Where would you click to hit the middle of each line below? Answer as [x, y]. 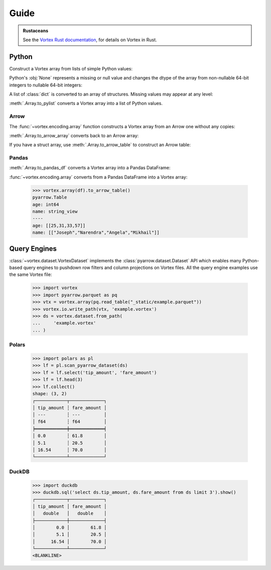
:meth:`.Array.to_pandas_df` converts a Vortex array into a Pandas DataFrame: [90, 168]
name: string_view [55, 212]
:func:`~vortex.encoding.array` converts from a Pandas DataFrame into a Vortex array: [98, 177]
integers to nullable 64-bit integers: [46, 85]
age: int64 [46, 204]
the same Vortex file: [31, 274]
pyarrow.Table [50, 198]
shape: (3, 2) [50, 394]
